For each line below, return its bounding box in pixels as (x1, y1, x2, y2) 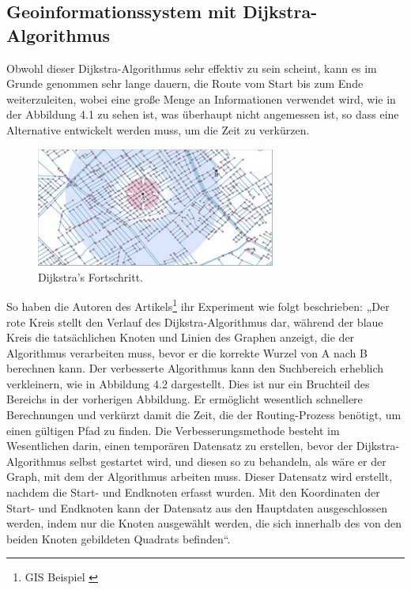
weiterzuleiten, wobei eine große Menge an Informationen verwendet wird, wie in (6, 90, 396, 107)
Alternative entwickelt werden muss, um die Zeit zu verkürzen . (6, 121, 310, 138)
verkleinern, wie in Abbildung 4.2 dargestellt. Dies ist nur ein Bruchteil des (6, 375, 370, 391)
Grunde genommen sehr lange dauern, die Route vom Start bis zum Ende (6, 75, 364, 92)
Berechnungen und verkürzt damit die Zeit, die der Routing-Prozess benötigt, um (6, 407, 402, 423)
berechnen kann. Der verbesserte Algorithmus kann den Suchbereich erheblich (6, 360, 384, 376)
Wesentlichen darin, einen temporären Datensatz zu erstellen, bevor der (6, 437, 353, 454)
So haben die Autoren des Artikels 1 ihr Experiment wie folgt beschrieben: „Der (6, 296, 390, 314)
